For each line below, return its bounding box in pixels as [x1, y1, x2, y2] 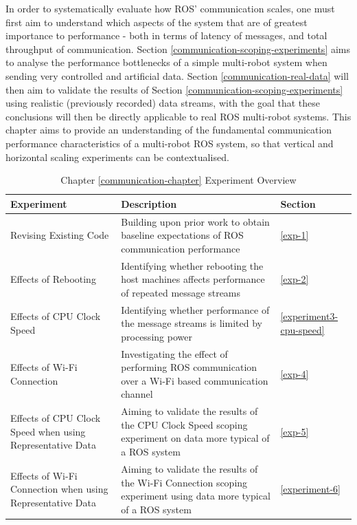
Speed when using [10, 424, 86, 438]
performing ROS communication [121, 360, 257, 374]
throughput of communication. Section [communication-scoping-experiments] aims [5, 41, 351, 56]
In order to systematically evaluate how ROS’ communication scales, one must [5, 1, 335, 15]
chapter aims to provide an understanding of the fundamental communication [5, 122, 332, 137]
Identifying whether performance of [121, 302, 270, 317]
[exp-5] [280, 424, 309, 438]
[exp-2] [280, 272, 309, 286]
